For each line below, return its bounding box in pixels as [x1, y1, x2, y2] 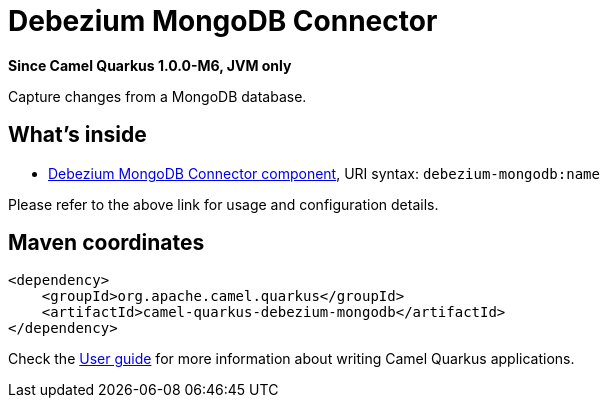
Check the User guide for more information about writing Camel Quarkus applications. [8, 350, 575, 368]
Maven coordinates [8, 230, 205, 256]
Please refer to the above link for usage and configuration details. [8, 195, 439, 213]
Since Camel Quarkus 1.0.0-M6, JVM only [8, 56, 292, 74]
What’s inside [8, 122, 147, 148]
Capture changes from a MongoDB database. [8, 87, 307, 105]
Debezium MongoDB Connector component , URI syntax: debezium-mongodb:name [48, 164, 600, 182]
